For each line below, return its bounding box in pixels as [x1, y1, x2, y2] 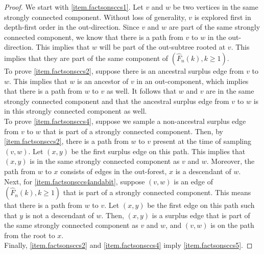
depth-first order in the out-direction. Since [4, 22, 139, 32]
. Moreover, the [206, 156, 255, 166]
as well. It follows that [106, 86, 177, 96]
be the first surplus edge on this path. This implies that [71, 145, 246, 156]
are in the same [206, 86, 254, 96]
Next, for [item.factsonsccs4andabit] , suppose [4, 176, 145, 186]
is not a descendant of [25, 209, 94, 220]
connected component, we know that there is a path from [4, 31, 183, 42]
